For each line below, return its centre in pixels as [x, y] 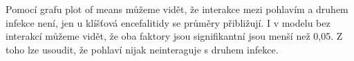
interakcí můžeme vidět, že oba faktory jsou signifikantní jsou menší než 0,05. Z [174, 36]
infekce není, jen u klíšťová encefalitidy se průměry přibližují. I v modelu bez [168, 22]
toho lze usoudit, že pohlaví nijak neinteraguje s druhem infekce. [142, 49]
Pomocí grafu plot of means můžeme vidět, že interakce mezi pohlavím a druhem [177, 9]
